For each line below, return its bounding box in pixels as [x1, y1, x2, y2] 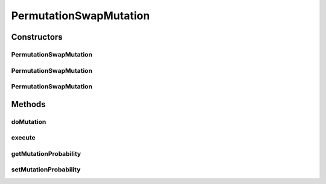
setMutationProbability [11, 165, 81, 174]
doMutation [11, 117, 46, 126]
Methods [11, 99, 46, 109]
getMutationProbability [11, 149, 81, 158]
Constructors [11, 32, 63, 42]
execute [11, 133, 36, 142]
